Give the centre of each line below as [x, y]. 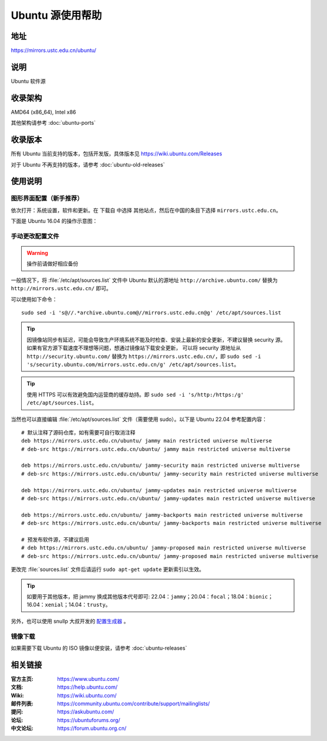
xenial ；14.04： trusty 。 [78, 605]
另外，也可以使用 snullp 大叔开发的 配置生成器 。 [70, 621]
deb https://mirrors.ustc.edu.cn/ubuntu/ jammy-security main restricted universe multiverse [161, 466]
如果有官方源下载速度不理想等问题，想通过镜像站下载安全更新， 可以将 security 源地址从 [134, 348]
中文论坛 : [22, 728]
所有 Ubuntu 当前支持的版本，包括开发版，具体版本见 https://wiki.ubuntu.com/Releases [117, 154]
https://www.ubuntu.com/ [88, 679]
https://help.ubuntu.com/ [87, 687]
